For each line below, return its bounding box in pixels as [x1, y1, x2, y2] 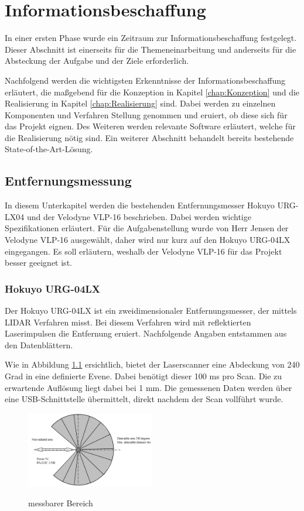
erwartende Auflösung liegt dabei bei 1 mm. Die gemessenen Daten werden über [5, 381, 292, 393]
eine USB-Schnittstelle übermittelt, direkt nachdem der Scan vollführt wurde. [5, 393, 283, 405]
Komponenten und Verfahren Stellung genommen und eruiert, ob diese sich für [5, 108, 288, 121]
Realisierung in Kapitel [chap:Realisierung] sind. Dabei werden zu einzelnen [5, 97, 276, 109]
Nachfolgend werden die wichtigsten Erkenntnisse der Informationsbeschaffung [5, 74, 286, 86]
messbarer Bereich [28, 496, 93, 509]
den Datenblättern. [5, 338, 73, 351]
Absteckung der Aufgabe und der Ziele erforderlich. [5, 54, 189, 67]
